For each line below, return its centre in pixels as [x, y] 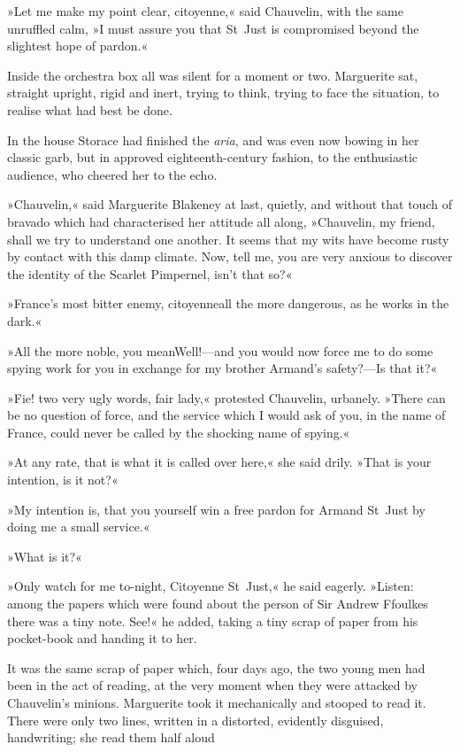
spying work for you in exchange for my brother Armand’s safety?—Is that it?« [222, 368]
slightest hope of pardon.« [78, 46]
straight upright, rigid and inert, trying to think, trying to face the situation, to [223, 93]
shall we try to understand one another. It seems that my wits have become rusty [228, 239]
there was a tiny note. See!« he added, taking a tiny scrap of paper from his [213, 620]
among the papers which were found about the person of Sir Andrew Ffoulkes [218, 604]
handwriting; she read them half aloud [111, 737]
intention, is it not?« [63, 480]
